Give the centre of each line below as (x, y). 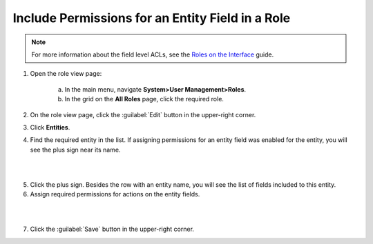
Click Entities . (50, 127)
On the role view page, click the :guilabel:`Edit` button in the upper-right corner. (143, 114)
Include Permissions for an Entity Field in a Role (152, 18)
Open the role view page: (66, 74)
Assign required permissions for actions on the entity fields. (115, 194)
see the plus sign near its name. (75, 150)
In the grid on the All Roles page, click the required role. (144, 99)
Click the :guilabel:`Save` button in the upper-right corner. (112, 229)
